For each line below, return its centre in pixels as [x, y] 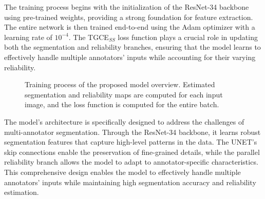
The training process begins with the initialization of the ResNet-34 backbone [127, 7]
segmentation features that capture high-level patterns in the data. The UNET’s [131, 142]
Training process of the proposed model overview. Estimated [120, 84]
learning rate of [28, 37]
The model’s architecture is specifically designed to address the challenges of [124, 121]
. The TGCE [89, 37]
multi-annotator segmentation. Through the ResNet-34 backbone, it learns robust [132, 132]
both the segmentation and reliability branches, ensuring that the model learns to [132, 47]
